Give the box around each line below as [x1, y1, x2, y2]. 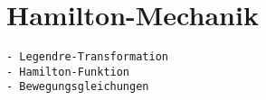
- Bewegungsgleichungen [6, 80, 149, 94]
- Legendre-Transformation [6, 50, 168, 64]
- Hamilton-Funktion [6, 65, 130, 78]
